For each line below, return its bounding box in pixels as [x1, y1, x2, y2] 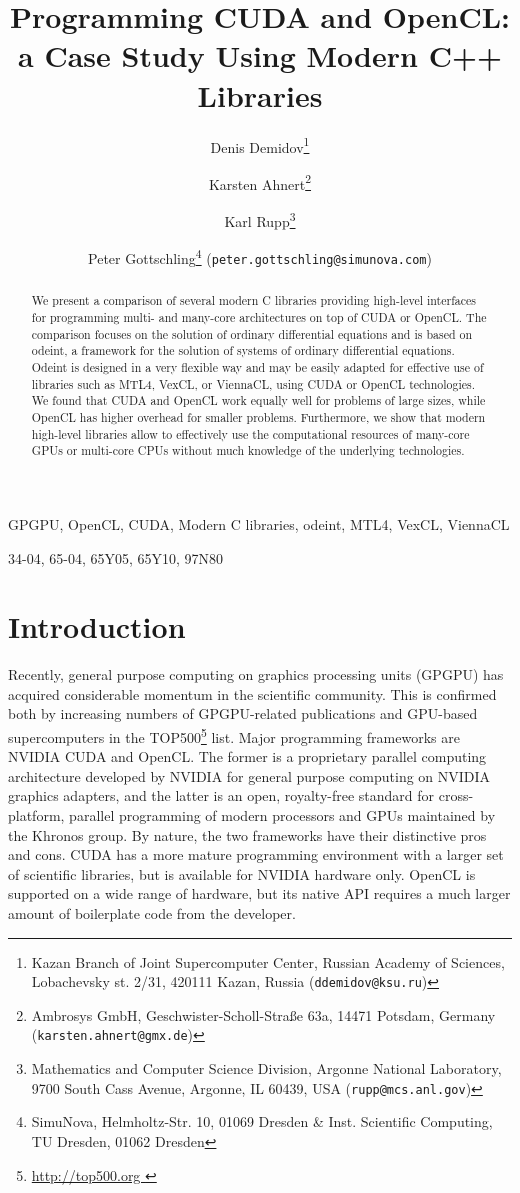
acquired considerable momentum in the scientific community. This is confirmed [8, 683, 497, 704]
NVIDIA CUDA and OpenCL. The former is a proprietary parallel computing [8, 746, 487, 767]
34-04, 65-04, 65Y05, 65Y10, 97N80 [8, 547, 224, 568]
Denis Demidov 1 [210, 133, 310, 157]
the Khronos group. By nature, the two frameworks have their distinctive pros [8, 824, 487, 845]
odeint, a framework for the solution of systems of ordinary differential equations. [31, 342, 455, 359]
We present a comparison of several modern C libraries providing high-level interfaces [31, 292, 476, 309]
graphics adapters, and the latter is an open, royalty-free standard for [8, 785, 435, 806]
